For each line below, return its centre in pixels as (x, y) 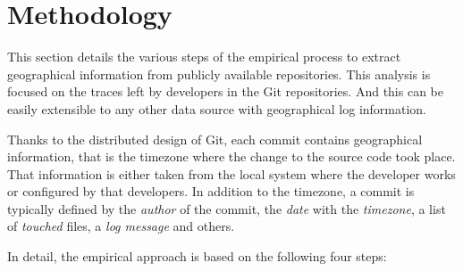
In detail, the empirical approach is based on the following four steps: (197, 256)
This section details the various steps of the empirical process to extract (204, 57)
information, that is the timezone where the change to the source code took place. (231, 156)
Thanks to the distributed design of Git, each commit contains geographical (215, 139)
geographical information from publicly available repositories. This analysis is (219, 74)
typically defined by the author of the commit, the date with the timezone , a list (227, 208)
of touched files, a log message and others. (121, 226)
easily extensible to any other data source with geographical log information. (217, 108)
